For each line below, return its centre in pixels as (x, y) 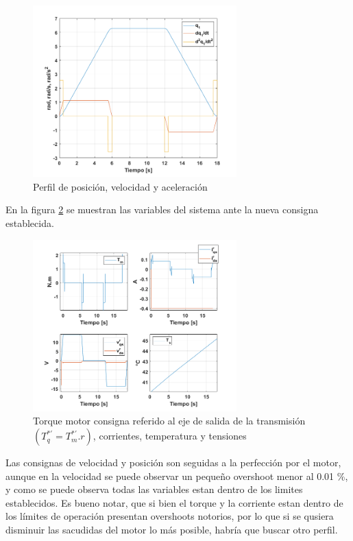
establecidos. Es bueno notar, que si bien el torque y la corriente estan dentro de (174, 502)
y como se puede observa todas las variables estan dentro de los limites (154, 489)
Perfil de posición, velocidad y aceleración (120, 186)
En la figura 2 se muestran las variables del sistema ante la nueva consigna (162, 209)
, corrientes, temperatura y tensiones (170, 436)
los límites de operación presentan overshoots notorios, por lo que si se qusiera (170, 516)
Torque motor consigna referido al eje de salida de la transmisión (169, 421)
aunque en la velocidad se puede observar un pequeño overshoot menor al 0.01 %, (177, 476)
